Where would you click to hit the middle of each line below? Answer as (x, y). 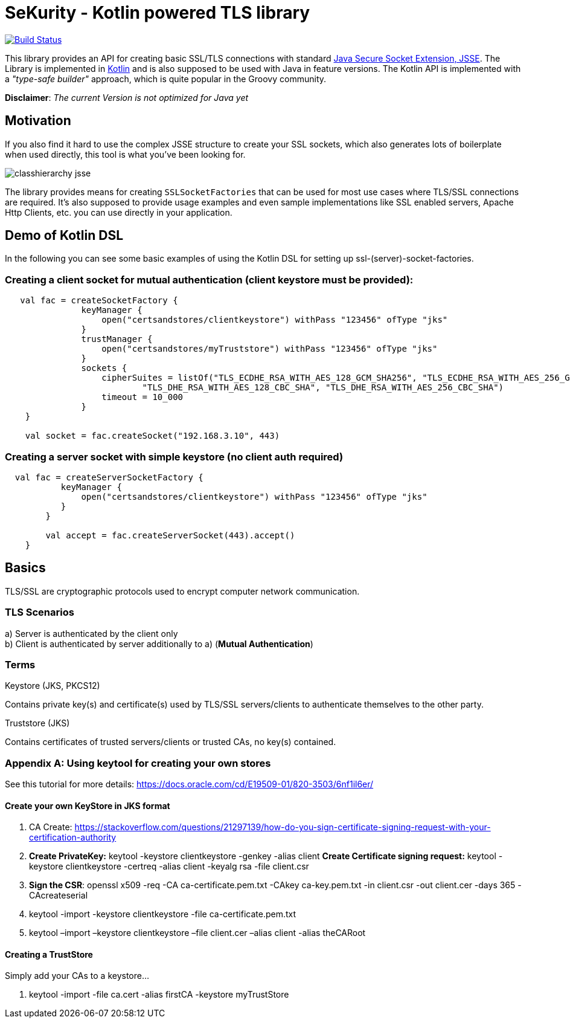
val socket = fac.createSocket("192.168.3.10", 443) (152, 436)
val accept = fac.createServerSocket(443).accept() (170, 535)
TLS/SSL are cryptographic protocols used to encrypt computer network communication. (182, 591)
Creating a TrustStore (49, 954)
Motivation (38, 121)
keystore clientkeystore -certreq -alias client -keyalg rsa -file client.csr (169, 866)
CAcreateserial (59, 896)
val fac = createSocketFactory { (99, 301)
